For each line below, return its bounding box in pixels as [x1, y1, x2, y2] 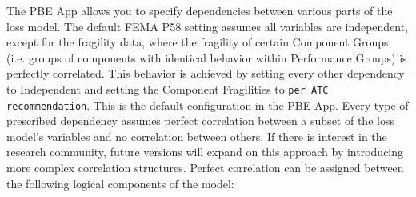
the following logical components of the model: [6, 175, 234, 191]
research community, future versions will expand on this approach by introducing [6, 143, 404, 160]
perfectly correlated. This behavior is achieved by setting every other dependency [6, 65, 405, 82]
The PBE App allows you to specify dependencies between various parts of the [6, 2, 393, 18]
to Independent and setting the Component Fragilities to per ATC [6, 80, 329, 97]
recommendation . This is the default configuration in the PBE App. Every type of [6, 96, 409, 113]
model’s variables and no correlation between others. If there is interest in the [6, 127, 387, 144]
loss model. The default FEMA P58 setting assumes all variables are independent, [6, 18, 409, 34]
